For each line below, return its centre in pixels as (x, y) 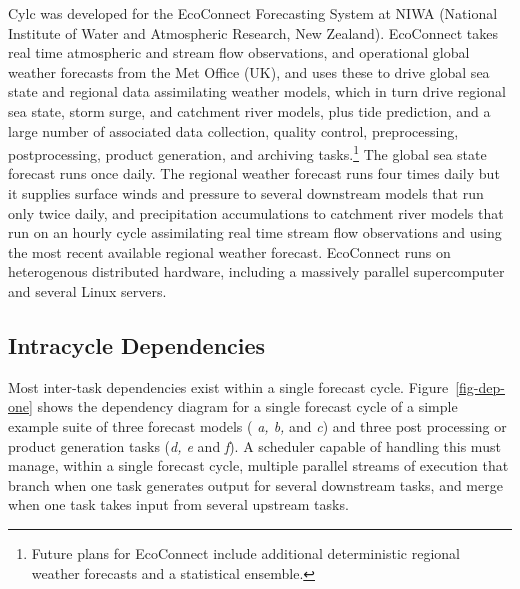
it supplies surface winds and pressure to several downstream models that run (246, 193)
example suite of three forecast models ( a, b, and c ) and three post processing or (257, 425)
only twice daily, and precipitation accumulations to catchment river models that (256, 212)
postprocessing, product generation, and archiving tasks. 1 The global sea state (247, 152)
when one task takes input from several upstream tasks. (178, 504)
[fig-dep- (480, 386)
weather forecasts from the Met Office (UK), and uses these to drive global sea (249, 71)
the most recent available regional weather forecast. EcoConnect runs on (229, 251)
